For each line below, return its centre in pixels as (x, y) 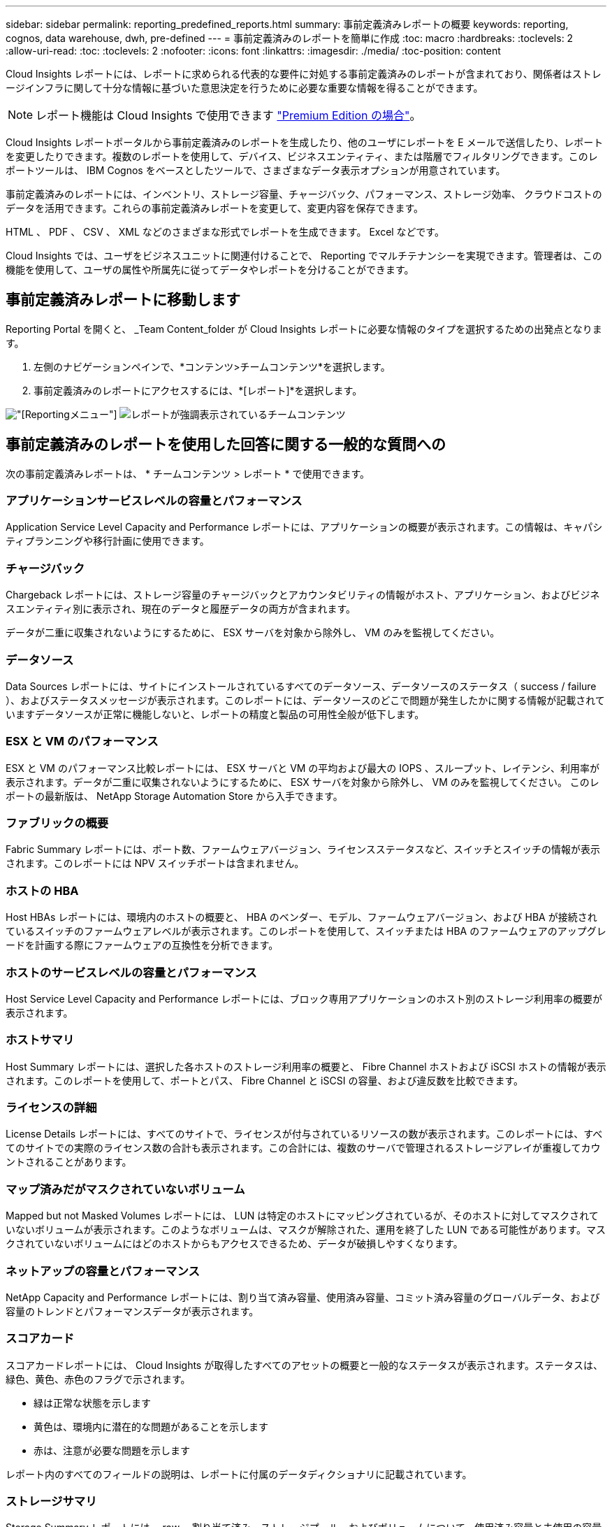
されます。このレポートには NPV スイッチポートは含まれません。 (155, 863)
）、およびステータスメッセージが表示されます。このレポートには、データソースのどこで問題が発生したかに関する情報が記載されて (305, 700)
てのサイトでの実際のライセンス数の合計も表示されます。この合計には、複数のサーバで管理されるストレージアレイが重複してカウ (303, 1148)
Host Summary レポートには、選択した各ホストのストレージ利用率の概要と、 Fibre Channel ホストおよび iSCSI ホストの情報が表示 (306, 1066)
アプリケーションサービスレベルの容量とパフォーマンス (154, 501)
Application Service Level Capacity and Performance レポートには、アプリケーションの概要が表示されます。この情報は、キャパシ (304, 527)
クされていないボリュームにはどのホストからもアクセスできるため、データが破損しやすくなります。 (234, 1244)
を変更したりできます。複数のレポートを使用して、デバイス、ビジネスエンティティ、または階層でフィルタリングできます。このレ (302, 156)
